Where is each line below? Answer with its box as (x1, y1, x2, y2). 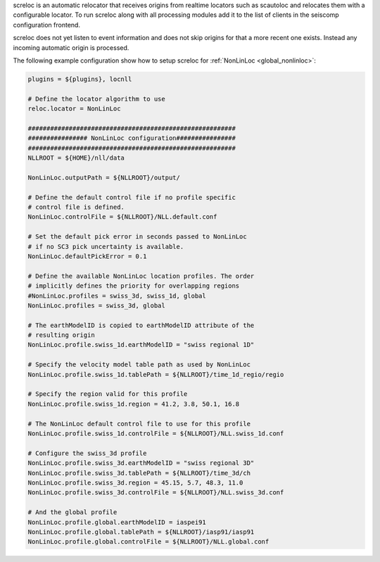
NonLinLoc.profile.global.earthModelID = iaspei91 (27, 518, 207, 526)
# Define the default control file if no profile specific (27, 193, 236, 201)
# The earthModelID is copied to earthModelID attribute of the (27, 321, 255, 329)
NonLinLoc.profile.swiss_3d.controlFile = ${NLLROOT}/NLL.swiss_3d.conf (27, 489, 284, 497)
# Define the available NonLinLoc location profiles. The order (27, 272, 255, 280)
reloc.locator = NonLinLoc (27, 105, 121, 113)
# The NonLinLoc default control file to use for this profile (27, 419, 251, 428)
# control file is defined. (27, 203, 125, 211)
